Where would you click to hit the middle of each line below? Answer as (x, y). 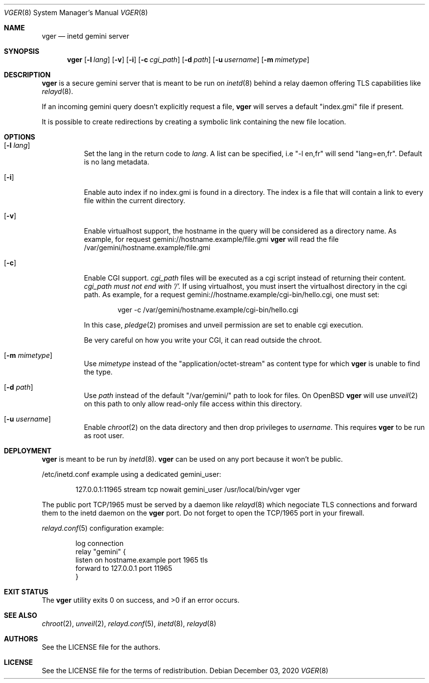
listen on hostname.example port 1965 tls (142, 560)
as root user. (104, 436)
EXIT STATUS (26, 592)
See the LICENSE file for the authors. (101, 647)
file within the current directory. (135, 200)
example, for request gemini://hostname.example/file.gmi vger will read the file (211, 239)
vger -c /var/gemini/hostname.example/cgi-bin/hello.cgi (208, 310)
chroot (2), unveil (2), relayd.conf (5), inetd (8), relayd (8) (129, 624)
